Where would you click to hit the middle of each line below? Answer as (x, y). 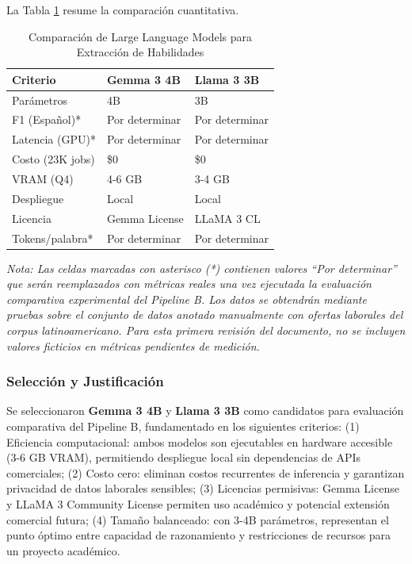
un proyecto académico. (63, 550)
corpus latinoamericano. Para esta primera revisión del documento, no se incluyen (206, 330)
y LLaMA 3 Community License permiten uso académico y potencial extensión (198, 503)
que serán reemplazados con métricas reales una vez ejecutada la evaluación (189, 284)
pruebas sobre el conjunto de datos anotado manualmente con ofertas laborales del (205, 315)
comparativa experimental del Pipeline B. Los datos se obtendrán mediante (187, 299)
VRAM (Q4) (43, 178)
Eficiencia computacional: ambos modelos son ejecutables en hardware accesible (200, 441)
